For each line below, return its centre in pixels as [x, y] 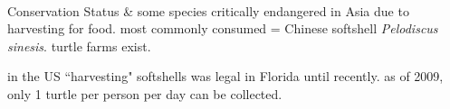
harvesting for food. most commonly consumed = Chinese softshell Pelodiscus [223, 28]
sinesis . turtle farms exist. [79, 45]
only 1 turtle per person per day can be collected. [145, 93]
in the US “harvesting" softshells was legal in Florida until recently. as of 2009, [225, 76]
